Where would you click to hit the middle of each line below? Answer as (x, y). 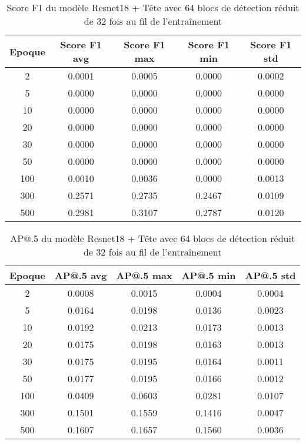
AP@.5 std (270, 275)
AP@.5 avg (81, 275)
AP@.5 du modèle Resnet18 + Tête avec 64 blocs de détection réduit (153, 238)
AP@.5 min (209, 275)
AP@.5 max (144, 275)
